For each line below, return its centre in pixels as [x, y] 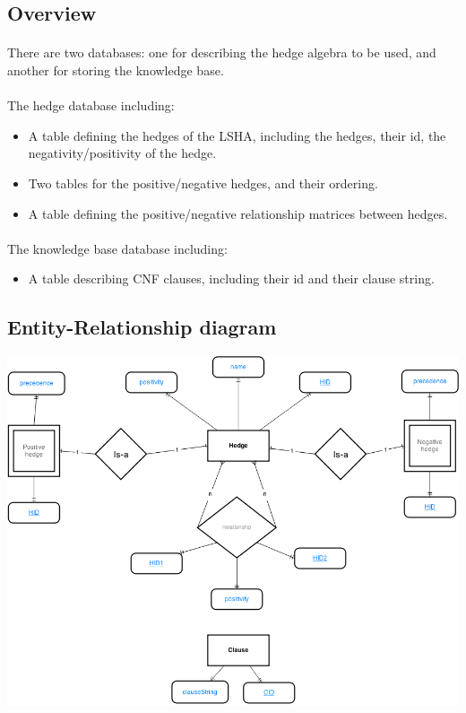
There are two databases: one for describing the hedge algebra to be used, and [222, 52]
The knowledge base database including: [117, 248]
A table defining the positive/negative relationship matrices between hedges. [238, 213]
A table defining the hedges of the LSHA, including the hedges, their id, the [237, 135]
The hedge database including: [91, 105]
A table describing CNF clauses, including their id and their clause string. [231, 278]
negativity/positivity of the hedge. [122, 153]
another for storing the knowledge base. [116, 70]
